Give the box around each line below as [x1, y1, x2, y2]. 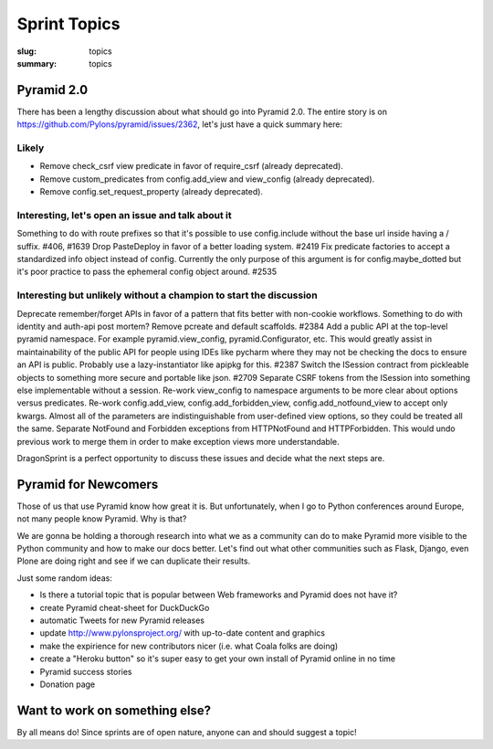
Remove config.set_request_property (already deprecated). [39, 186, 264, 197]
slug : [16, 46, 37, 57]
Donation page [39, 679, 96, 690]
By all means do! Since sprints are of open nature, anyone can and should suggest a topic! [16, 726, 357, 737]
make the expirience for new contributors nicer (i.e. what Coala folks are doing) [39, 640, 339, 651]
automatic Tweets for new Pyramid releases [39, 615, 205, 626]
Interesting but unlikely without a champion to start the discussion [16, 289, 319, 301]
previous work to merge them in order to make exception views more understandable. [16, 436, 340, 447]
